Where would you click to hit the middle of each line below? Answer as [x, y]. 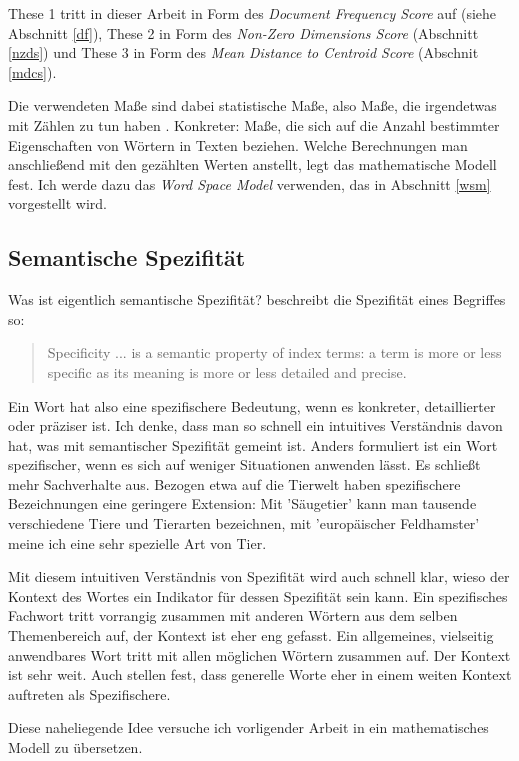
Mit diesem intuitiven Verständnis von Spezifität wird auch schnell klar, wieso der [259, 576]
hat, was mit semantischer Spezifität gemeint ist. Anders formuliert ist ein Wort [253, 444]
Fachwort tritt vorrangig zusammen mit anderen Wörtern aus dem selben [233, 615]
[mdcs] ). [32, 71]
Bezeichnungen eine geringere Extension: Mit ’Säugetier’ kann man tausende [242, 503]
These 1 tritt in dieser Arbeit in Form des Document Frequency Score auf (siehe [252, 13]
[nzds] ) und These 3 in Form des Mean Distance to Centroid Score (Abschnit [243, 52]
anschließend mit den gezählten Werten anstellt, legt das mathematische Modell [252, 164]
